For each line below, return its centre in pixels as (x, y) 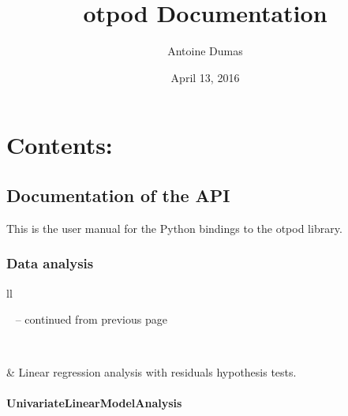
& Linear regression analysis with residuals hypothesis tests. (152, 372)
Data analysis (50, 263)
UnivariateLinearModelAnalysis (94, 403)
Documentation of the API (118, 195)
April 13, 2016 (205, 77)
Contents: (60, 145)
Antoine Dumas (205, 51)
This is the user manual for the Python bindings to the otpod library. (174, 228)
